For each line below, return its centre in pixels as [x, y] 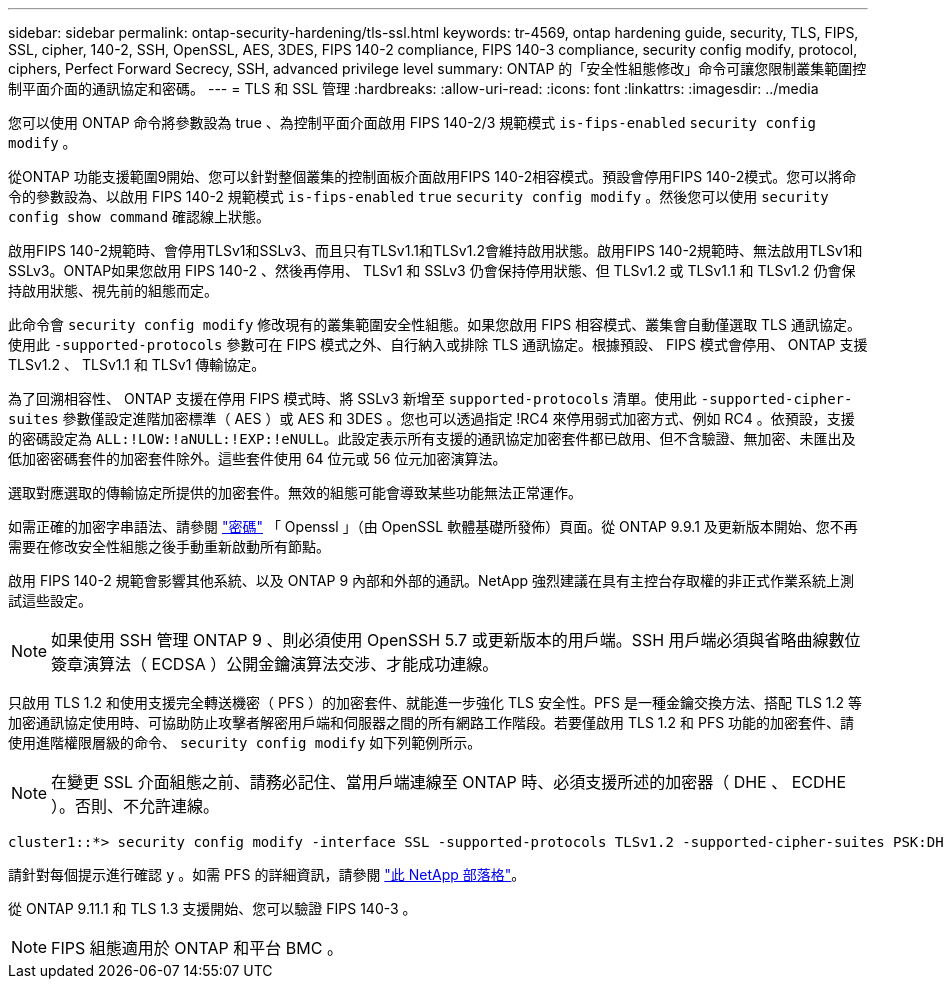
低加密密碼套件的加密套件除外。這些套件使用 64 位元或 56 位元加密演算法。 [257, 458]
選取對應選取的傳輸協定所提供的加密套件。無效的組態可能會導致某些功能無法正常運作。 [295, 492]
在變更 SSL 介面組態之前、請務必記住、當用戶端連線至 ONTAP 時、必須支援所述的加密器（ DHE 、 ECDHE [449, 782]
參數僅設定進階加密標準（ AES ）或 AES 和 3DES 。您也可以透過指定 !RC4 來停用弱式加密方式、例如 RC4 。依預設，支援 [458, 418]
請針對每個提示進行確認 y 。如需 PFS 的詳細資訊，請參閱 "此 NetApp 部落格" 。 [267, 874]
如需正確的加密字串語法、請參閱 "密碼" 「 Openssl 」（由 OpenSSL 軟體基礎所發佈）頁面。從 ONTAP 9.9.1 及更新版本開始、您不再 [433, 526]
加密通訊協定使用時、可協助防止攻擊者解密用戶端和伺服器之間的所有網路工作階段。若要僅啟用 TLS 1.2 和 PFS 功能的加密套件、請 [431, 722]
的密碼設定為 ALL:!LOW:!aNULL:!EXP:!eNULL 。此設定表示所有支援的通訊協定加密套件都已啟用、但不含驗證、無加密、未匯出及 [432, 438]
